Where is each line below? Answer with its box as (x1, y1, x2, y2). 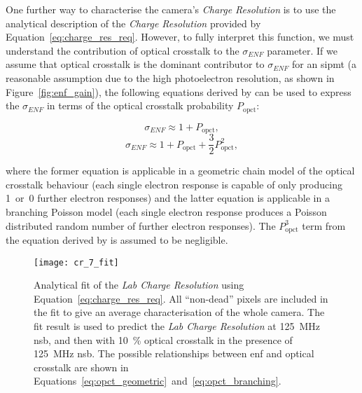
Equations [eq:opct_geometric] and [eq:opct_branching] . (34, 373, 281, 388)
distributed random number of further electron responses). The (6, 218, 276, 233)
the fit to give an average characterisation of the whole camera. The (34, 305, 325, 319)
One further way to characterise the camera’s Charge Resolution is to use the (6, 2, 336, 16)
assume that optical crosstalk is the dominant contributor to (6, 57, 265, 71)
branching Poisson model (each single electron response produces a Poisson (6, 204, 327, 219)
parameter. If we (267, 43, 337, 57)
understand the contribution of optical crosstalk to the (6, 43, 239, 57)
